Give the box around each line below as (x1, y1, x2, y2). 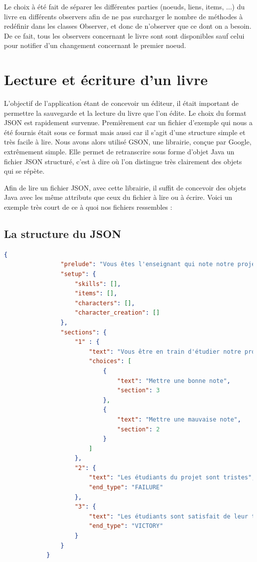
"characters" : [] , (75, 299, 135, 307)
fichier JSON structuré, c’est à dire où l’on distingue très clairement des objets (4, 156, 242, 166)
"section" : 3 (117, 387, 160, 394)
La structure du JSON (4, 226, 122, 241)
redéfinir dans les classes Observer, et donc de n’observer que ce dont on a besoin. (4, 21, 252, 31)
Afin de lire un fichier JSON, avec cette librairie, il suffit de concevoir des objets (4, 182, 246, 192)
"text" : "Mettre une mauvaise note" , (117, 416, 241, 423)
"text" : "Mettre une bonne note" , (117, 377, 231, 384)
